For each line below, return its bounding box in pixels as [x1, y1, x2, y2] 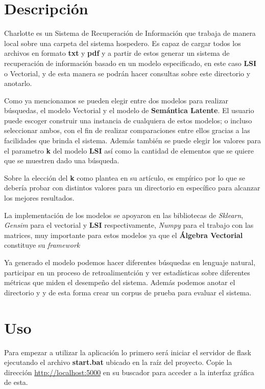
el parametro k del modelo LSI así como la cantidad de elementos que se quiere [4, 145, 254, 156]
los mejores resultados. [4, 192, 75, 203]
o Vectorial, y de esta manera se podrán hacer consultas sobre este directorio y [4, 68, 251, 78]
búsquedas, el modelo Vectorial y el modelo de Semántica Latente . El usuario [4, 105, 254, 116]
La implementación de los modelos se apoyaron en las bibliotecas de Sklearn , [4, 209, 244, 220]
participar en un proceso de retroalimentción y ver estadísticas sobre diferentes [4, 267, 250, 277]
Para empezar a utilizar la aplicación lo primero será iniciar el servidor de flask [4, 347, 251, 357]
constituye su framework [4, 240, 80, 250]
